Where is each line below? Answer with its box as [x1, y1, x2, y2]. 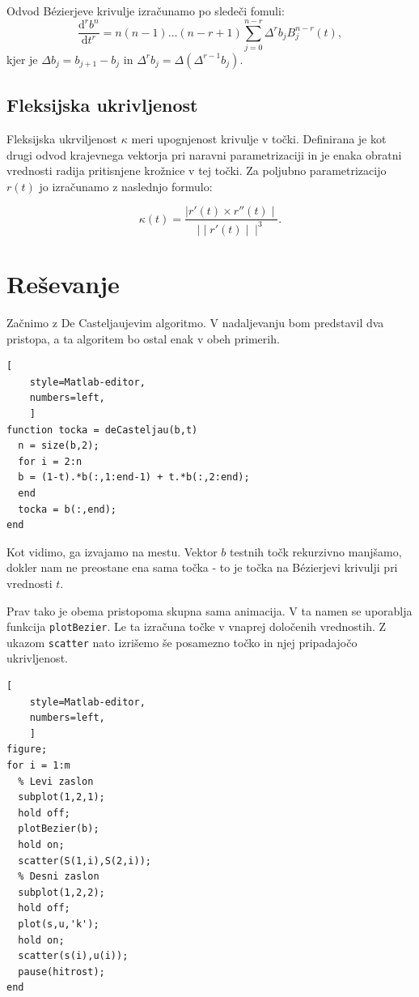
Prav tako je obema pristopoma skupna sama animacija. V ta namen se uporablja [6, 602, 413, 619]
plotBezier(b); [18, 823, 99, 835]
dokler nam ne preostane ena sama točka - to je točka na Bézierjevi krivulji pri [6, 559, 398, 576]
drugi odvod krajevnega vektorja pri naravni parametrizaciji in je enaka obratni [6, 146, 402, 163]
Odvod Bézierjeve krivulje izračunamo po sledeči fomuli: [6, 2, 285, 19]
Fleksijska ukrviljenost [6, 130, 117, 147]
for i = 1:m [6, 759, 70, 771]
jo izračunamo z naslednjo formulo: [39, 177, 213, 194]
